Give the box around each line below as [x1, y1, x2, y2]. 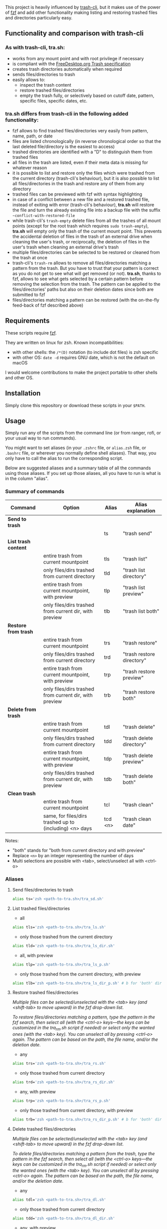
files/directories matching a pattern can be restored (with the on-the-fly [12, 297, 160, 303]
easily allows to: [12, 77, 46, 83]
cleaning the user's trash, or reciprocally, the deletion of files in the [12, 238, 150, 244]
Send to [7, 515, 26, 522]
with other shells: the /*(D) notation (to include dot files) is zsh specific [12, 349, 159, 355]
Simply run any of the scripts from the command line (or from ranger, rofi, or [5, 430, 161, 436]
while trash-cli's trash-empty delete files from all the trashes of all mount [12, 218, 161, 223]
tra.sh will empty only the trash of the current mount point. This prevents [12, 228, 162, 234]
